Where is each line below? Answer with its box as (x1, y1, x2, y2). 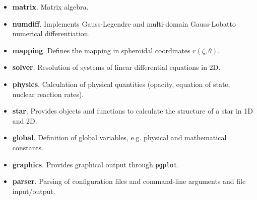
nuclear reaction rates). (12, 88, 84, 99)
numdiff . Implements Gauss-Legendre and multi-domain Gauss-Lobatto (12, 18, 236, 29)
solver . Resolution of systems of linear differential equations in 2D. (12, 62, 221, 72)
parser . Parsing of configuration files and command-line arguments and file (12, 176, 246, 186)
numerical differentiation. (12, 28, 90, 39)
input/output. (12, 185, 55, 196)
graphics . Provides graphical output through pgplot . (12, 159, 179, 169)
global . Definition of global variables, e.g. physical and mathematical (12, 132, 227, 143)
